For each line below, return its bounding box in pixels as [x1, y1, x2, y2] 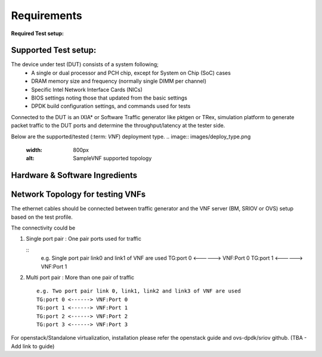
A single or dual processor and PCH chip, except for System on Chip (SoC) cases [31, 69, 231, 76]
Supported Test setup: [11, 45, 97, 55]
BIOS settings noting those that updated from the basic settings [31, 94, 188, 101]
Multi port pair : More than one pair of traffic [26, 274, 135, 281]
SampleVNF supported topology [73, 155, 152, 162]
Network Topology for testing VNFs [11, 190, 146, 200]
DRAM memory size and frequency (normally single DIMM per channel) [31, 77, 207, 85]
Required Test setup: [11, 30, 64, 37]
